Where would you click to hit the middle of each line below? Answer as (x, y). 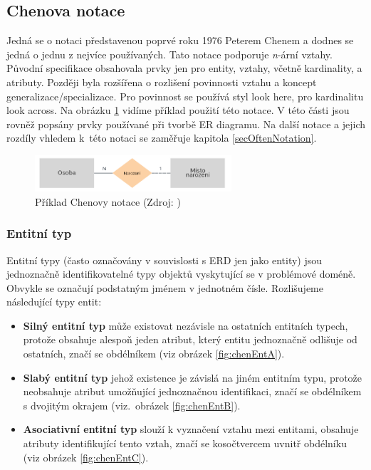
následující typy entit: (54, 302)
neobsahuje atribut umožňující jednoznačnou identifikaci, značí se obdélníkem (192, 391)
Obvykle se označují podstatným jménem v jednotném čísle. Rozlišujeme (165, 287)
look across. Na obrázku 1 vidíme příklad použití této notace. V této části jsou (178, 110)
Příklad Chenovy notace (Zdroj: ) (108, 201)
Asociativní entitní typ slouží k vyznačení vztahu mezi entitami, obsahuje (191, 429)
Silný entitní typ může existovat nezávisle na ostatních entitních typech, (185, 325)
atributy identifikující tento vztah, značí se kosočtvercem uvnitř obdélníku (185, 443)
